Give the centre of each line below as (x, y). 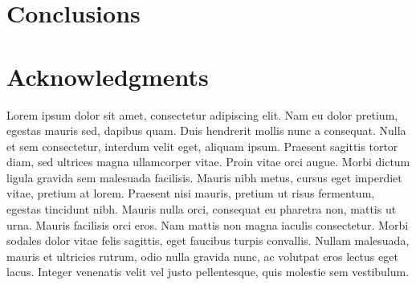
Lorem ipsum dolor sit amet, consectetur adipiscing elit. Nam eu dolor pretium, (202, 114)
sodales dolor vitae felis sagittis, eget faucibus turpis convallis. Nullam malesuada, (208, 240)
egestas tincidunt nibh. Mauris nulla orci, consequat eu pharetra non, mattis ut (202, 209)
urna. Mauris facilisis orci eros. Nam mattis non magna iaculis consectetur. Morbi (208, 224)
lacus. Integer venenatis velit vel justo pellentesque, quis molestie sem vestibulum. (208, 272)
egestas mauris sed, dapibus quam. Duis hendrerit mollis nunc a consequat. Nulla (206, 130)
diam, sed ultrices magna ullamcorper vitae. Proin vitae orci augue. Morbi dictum (208, 162)
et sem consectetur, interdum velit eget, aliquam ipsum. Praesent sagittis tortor (202, 146)
